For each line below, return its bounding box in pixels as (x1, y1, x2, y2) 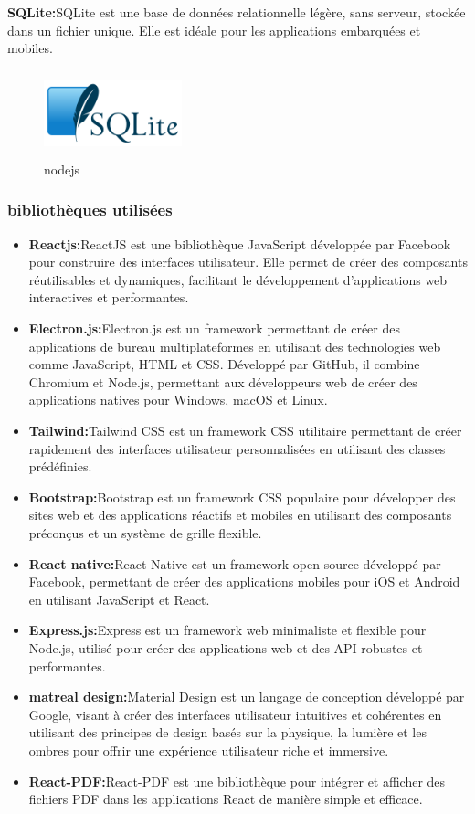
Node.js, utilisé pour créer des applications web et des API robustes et (28, 638, 423, 657)
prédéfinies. (28, 457, 92, 476)
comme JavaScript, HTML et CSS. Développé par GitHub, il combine (28, 354, 420, 374)
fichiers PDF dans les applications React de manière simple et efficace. (28, 789, 423, 809)
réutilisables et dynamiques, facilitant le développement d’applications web (28, 270, 448, 289)
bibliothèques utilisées (7, 198, 173, 221)
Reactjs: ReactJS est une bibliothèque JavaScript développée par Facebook (28, 234, 451, 253)
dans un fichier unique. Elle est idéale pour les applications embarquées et (7, 20, 421, 39)
